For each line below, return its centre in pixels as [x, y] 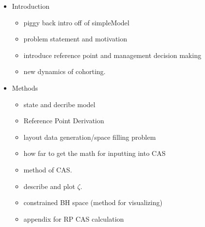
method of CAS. [48, 169]
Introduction [31, 6]
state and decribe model [59, 104]
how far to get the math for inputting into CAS [94, 153]
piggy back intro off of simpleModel [76, 22]
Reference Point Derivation [64, 121]
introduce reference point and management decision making [112, 55]
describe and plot [49, 186]
